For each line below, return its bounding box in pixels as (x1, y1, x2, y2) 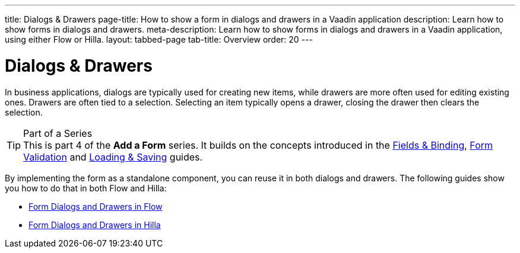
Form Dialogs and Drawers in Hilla (28, 219, 161, 230)
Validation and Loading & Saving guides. (23, 150, 203, 163)
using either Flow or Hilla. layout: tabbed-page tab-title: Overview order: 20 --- (5, 34, 313, 44)
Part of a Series (23, 127, 93, 139)
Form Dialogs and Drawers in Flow (28, 201, 163, 212)
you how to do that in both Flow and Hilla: (5, 182, 167, 193)
